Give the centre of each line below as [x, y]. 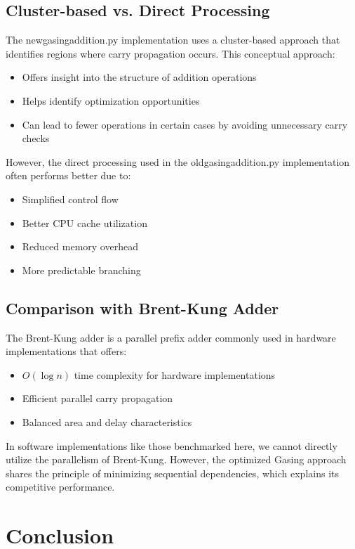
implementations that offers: [66, 351]
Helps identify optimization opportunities [111, 100]
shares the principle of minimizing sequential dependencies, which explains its [172, 473]
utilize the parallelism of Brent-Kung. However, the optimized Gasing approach [176, 459]
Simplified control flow [70, 199]
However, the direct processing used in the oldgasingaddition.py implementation [178, 161]
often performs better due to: [68, 175]
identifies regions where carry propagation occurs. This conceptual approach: [170, 53]
